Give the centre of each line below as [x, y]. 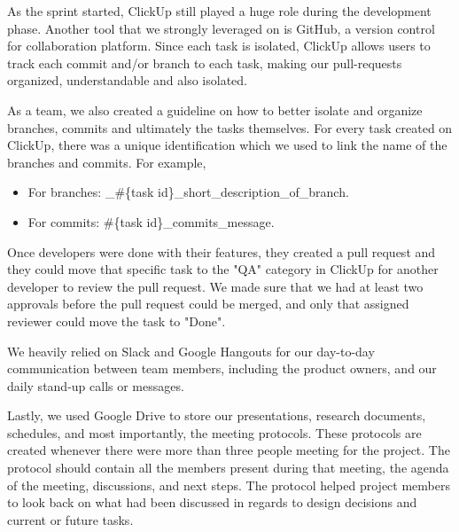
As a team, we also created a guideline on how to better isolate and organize [215, 110]
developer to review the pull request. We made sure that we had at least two [215, 286]
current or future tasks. [70, 519]
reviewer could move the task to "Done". [117, 321]
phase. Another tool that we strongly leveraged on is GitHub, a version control [221, 28]
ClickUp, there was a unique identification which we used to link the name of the [227, 145]
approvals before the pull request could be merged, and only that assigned [208, 304]
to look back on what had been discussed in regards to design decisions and [212, 502]
